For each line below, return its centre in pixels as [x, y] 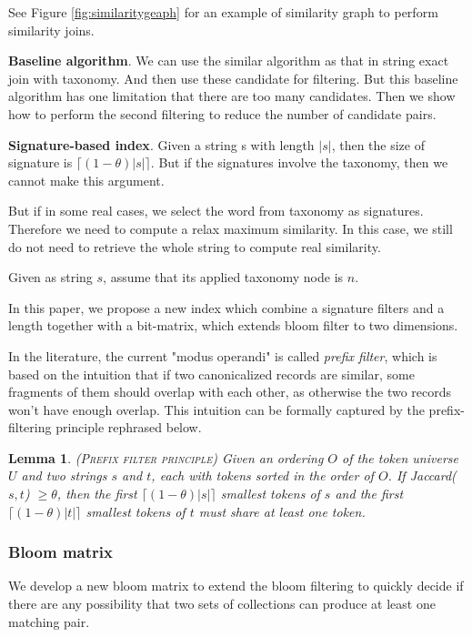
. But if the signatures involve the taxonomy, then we [299, 162]
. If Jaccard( [422, 475]
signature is [40, 162]
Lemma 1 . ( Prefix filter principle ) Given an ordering [166, 457]
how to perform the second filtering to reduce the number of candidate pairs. [222, 113]
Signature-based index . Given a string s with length [161, 144]
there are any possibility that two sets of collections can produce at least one [222, 604]
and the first [369, 494]
